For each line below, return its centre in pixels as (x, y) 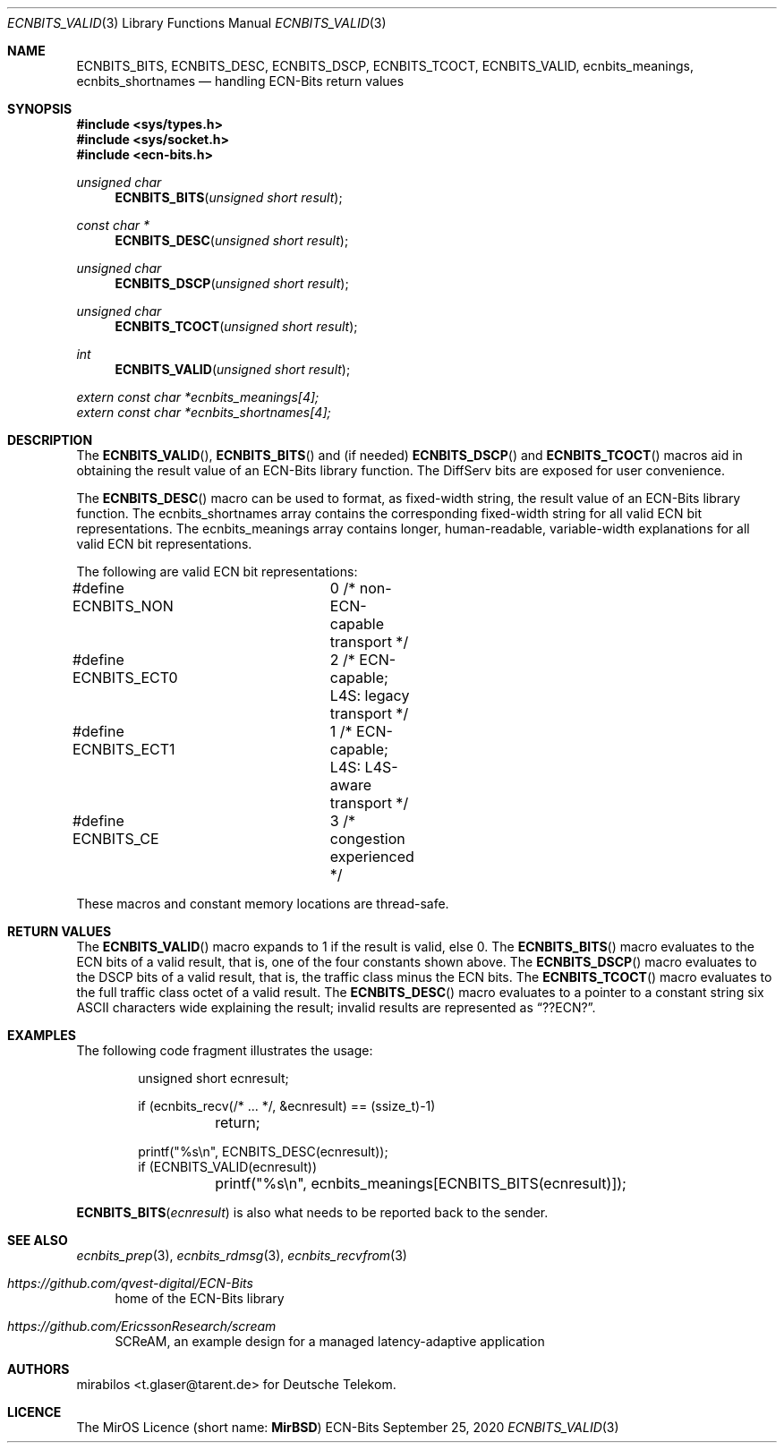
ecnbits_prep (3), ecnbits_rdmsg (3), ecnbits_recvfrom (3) (242, 1255)
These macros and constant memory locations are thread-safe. (263, 904)
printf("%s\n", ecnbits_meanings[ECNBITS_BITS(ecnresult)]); (421, 1183)
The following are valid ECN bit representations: (217, 571)
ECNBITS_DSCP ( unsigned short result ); (232, 283)
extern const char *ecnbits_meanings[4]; (198, 397)
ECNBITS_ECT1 (124, 749)
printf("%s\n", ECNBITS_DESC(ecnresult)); (263, 1151)
